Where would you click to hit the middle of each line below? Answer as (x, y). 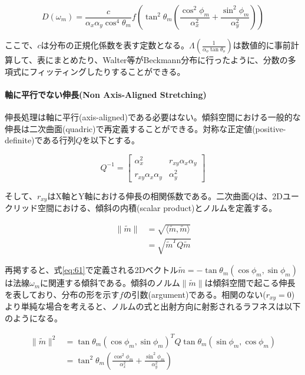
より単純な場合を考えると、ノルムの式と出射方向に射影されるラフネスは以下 (153, 306)
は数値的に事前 (262, 45)
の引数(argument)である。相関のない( (195, 294)
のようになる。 (34, 318)
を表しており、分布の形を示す (62, 294)
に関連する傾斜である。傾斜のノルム (110, 283)
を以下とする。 (111, 140)
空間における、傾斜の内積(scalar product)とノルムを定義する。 (157, 208)
